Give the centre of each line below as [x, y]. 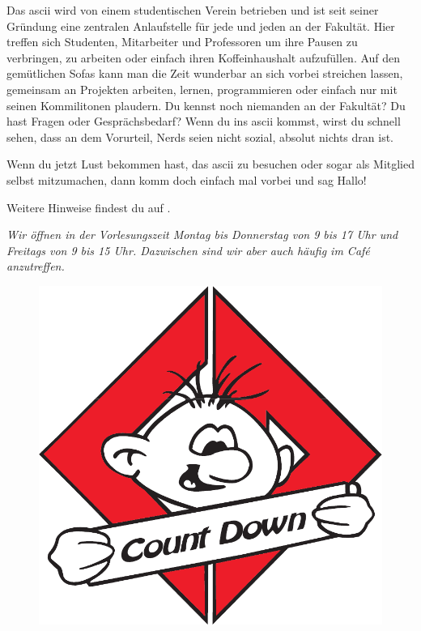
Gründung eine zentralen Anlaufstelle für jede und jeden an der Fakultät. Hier [201, 26]
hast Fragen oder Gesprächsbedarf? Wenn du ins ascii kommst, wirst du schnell [204, 121]
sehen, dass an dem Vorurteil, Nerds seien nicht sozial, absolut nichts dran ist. [200, 136]
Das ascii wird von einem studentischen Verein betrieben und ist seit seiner [193, 10]
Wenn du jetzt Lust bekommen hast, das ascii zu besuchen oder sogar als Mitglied [211, 164]
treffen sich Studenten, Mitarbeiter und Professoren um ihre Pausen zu [182, 42]
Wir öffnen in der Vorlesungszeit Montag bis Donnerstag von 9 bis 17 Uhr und [202, 234]
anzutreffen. [36, 266]
